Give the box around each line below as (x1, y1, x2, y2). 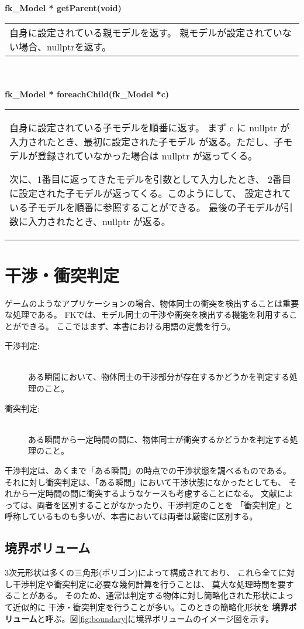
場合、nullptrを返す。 (19, 39, 112, 53)
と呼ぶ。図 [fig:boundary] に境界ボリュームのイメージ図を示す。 (37, 612, 274, 624)
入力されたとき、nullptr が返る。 (28, 215, 171, 229)
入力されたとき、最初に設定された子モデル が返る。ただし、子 (9, 135, 284, 149)
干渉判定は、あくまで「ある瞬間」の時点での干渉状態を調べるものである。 (5, 464, 291, 477)
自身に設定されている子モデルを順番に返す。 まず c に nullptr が (9, 121, 290, 135)
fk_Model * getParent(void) (5, 2, 122, 13)
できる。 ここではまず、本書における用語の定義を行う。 (20, 319, 236, 332)
